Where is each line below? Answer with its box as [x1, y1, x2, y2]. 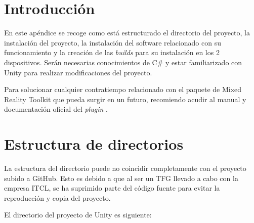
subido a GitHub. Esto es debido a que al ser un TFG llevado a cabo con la [4, 172, 238, 183]
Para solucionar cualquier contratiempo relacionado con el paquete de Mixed [4, 84, 242, 95]
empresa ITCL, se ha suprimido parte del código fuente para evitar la [4, 183, 220, 193]
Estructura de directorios [4, 133, 184, 154]
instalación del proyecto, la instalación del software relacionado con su [4, 37, 221, 48]
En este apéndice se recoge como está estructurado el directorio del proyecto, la [4, 27, 250, 38]
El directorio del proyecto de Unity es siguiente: [4, 209, 152, 220]
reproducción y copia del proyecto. [4, 192, 111, 203]
